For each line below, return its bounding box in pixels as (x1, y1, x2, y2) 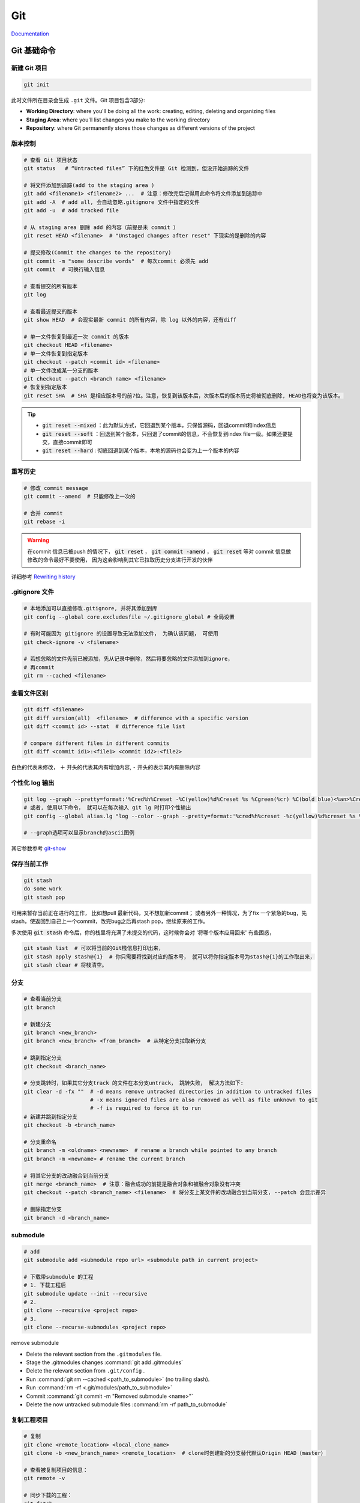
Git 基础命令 (11, 46, 56, 56)
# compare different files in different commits (23, 739, 170, 747)
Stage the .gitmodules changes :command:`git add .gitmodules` (26, 1359, 183, 1366)
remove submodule (11, 1339, 59, 1347)
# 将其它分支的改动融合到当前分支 (23, 1172, 109, 1179)
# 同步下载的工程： (23, 1492, 73, 1499)
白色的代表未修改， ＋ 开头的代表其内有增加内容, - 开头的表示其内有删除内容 (11, 764, 201, 771)
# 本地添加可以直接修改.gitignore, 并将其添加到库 (23, 605, 158, 612)
